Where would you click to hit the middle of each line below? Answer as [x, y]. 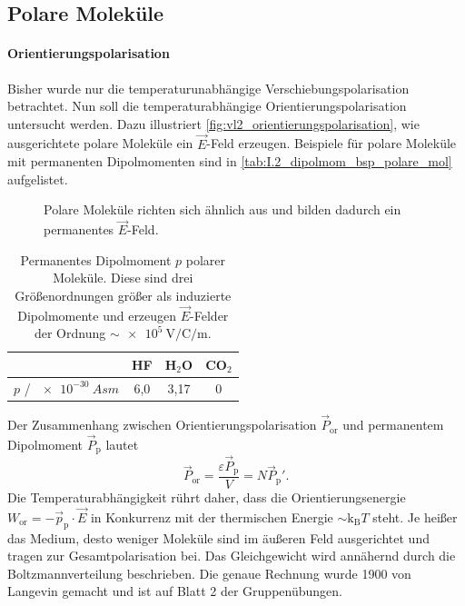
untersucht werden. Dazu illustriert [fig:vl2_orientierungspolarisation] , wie [213, 123]
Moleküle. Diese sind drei [123, 278]
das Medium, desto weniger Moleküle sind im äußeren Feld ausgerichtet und [218, 537]
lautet [122, 444]
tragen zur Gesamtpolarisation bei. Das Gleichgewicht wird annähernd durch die [232, 556]
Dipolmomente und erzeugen [97, 315]
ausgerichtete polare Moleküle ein [100, 143]
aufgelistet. [38, 179]
